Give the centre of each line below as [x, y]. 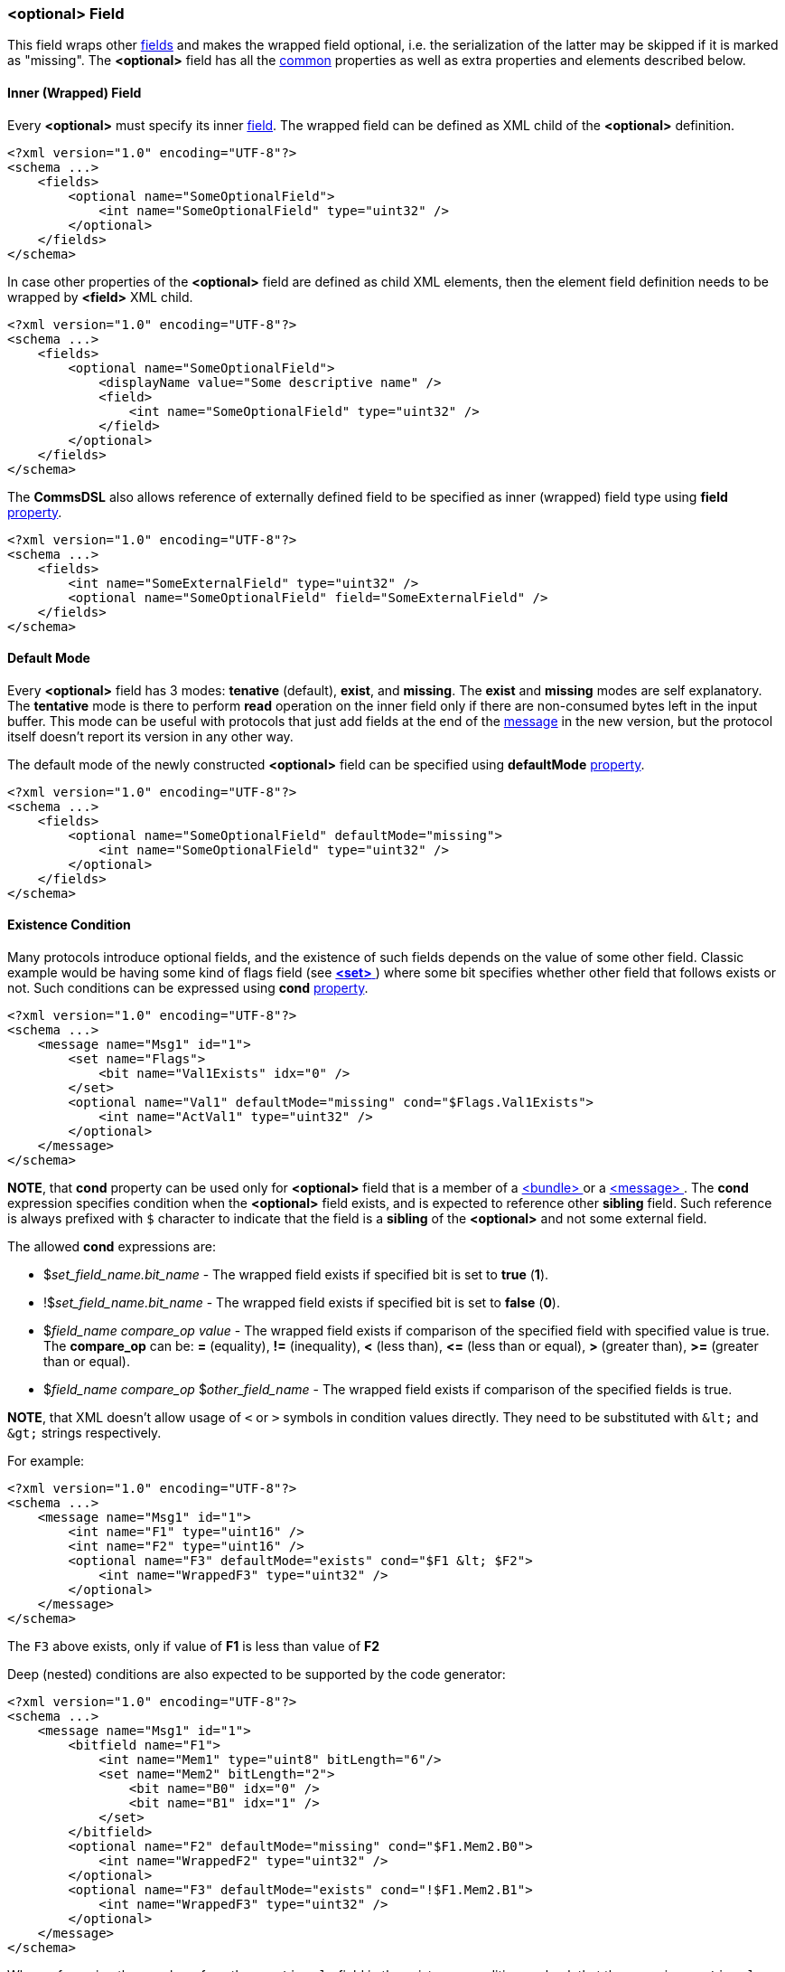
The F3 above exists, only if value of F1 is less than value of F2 [194, 1646]
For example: [46, 1461]
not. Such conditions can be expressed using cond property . [188, 988]
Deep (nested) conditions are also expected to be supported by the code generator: [257, 1675]
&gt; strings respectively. [84, 1433]
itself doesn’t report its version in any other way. [150, 736]
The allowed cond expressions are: [112, 1247]
